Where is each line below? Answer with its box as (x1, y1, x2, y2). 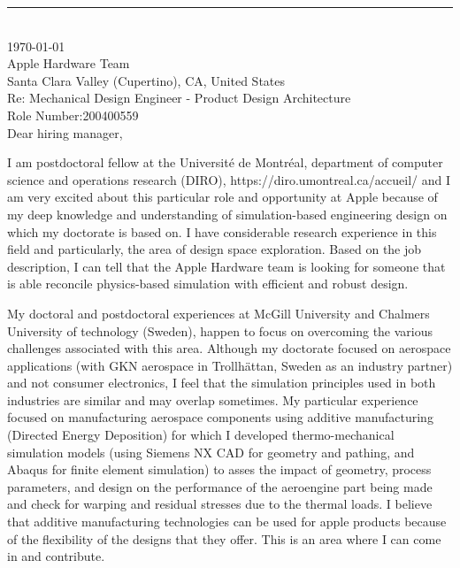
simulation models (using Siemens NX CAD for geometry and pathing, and (7, 442, 415, 461)
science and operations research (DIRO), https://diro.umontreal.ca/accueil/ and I (7, 170, 451, 188)
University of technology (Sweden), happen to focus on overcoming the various (7, 321, 433, 340)
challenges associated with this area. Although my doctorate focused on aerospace (7, 339, 451, 357)
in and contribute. (7, 547, 105, 565)
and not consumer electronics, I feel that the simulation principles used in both (7, 373, 436, 392)
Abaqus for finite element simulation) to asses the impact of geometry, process (7, 460, 432, 479)
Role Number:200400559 (7, 105, 139, 124)
